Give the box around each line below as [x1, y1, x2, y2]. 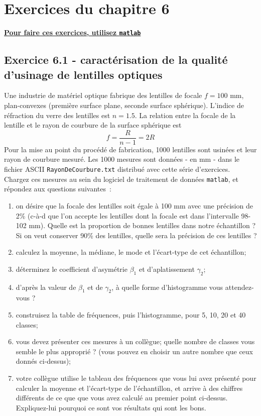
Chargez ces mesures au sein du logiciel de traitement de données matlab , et [4, 173, 238, 184]
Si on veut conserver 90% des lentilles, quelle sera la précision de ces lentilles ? [16, 230, 257, 240]
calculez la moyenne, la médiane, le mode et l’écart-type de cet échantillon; [16, 247, 246, 257]
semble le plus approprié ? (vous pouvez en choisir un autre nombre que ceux [16, 346, 253, 356]
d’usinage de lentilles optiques [4, 66, 163, 82]
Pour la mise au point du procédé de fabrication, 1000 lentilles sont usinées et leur [4, 144, 257, 154]
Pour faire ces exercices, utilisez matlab [4, 27, 141, 38]
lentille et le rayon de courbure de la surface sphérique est [4, 120, 182, 130]
